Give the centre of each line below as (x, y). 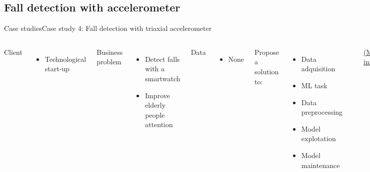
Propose (267, 52)
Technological (65, 59)
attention (159, 124)
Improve (157, 95)
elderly (155, 105)
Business (110, 52)
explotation (318, 138)
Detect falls (162, 59)
